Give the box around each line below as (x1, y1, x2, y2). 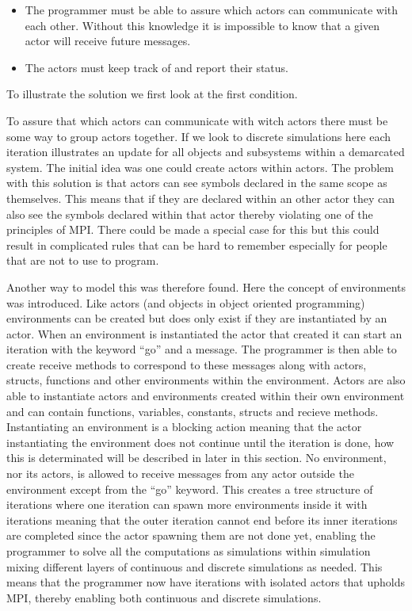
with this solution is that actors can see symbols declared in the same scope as (6, 174, 387, 191)
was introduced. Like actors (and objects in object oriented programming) (6, 294, 365, 311)
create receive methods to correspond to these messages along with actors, (6, 356, 367, 372)
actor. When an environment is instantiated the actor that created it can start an (6, 325, 402, 342)
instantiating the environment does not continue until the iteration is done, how (6, 433, 395, 450)
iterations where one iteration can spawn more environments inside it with (6, 496, 368, 513)
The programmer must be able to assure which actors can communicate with (25, 2, 399, 17)
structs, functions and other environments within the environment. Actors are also (6, 372, 406, 388)
